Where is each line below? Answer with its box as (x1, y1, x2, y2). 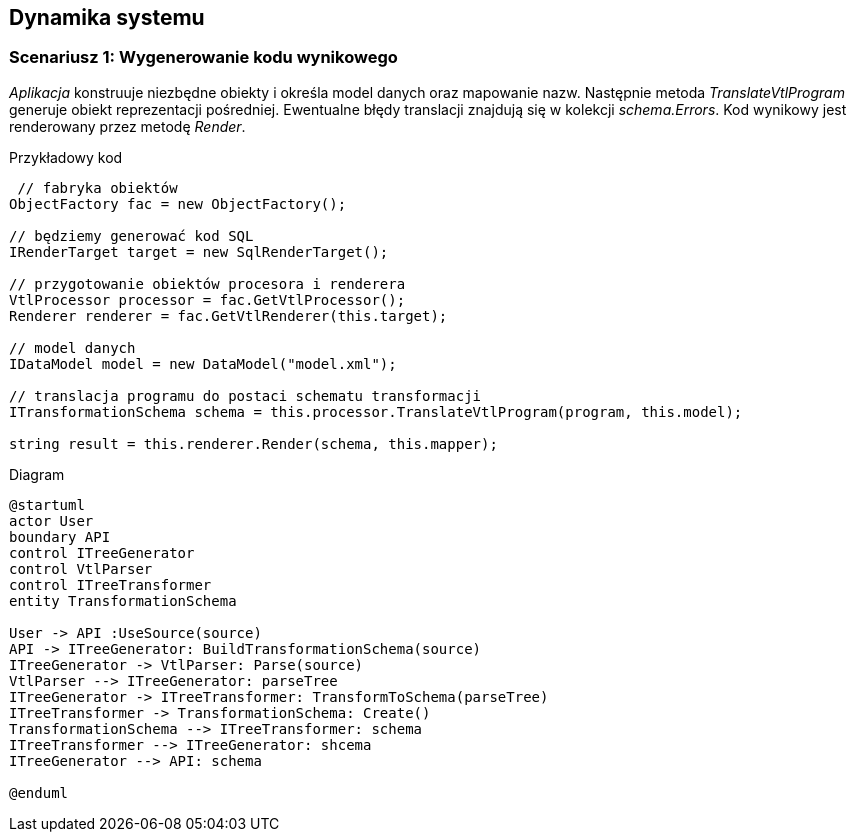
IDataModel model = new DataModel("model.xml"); (9, 355, 397, 372)
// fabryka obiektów (17, 179, 178, 196)
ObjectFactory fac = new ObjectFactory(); (9, 195, 347, 212)
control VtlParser (9, 560, 153, 577)
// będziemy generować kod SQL (9, 227, 254, 244)
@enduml (9, 784, 69, 801)
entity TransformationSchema (9, 592, 237, 609)
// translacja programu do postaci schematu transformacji (9, 387, 482, 404)
